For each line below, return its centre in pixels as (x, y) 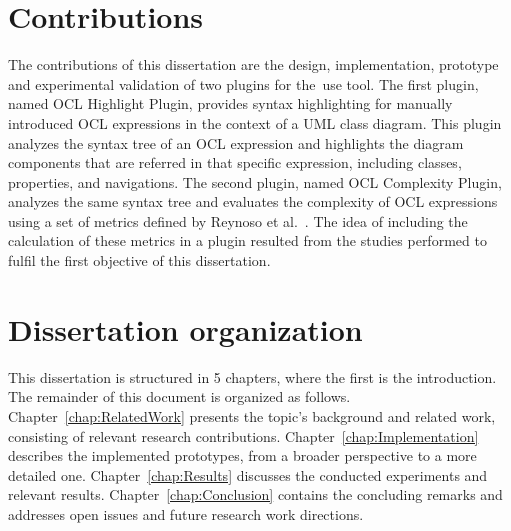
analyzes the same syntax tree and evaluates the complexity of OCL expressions (253, 201)
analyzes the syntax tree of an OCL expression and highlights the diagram (236, 142)
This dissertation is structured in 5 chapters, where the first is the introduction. (252, 376)
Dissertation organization (185, 328)
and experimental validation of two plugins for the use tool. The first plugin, (243, 83)
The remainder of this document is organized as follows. (179, 396)
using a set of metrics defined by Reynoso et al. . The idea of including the (238, 220)
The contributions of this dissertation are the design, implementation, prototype (253, 64)
